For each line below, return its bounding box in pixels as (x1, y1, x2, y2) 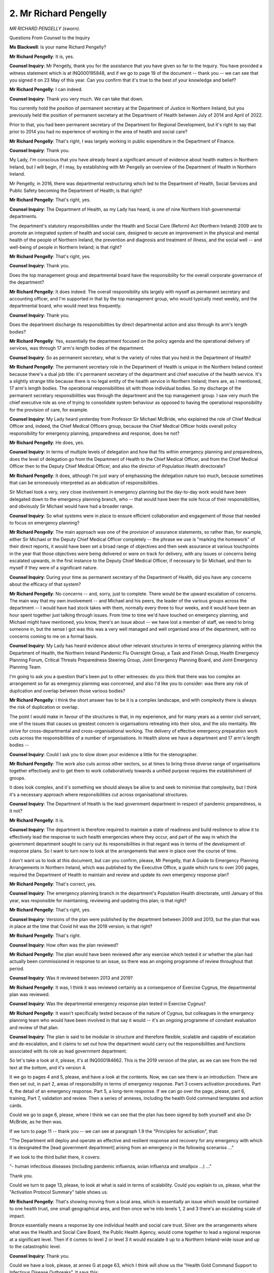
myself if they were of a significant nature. (9, 565, 98, 571)
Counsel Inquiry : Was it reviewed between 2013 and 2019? (9, 975, 133, 981)
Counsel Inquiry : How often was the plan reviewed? (9, 942, 119, 948)
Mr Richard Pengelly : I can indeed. (9, 87, 83, 93)
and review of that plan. (9, 1024, 59, 1031)
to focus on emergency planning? (9, 519, 80, 525)
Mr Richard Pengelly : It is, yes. (9, 53, 75, 60)
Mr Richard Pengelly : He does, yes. (9, 439, 85, 446)
